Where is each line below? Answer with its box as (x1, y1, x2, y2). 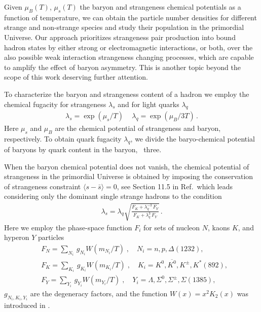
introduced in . (4, 300, 50, 310)
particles (38, 232, 64, 242)
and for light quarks (118, 98, 179, 109)
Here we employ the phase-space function (4, 222, 132, 232)
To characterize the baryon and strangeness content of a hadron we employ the (4, 88, 249, 99)
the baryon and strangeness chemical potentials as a (80, 2, 241, 12)
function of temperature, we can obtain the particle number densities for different (4, 12, 257, 22)
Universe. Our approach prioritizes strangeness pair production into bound (4, 31, 236, 42)
